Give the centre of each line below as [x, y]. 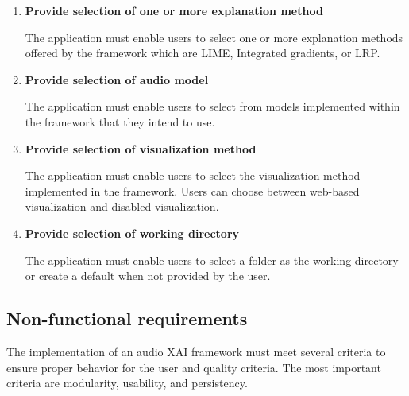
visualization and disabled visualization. [122, 206]
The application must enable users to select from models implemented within [212, 106]
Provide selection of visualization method [141, 148]
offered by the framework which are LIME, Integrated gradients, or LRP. [203, 53]
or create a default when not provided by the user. [148, 276]
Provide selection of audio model [117, 79]
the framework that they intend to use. [120, 121]
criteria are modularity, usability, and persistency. [127, 383]
